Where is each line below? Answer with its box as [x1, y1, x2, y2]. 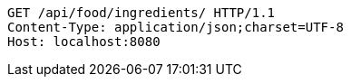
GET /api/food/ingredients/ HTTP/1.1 [7, 5, 276, 20]
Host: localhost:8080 [7, 34, 161, 49]
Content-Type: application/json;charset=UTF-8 [7, 20, 344, 34]
